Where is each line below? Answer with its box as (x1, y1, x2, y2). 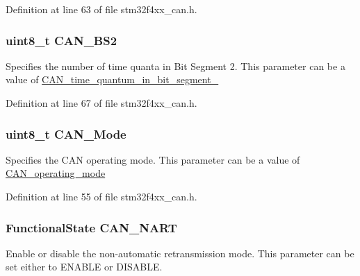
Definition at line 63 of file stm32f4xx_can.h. (6, 2, 197, 16)
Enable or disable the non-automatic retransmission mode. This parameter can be (6, 245, 354, 260)
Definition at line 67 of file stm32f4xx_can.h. (6, 96, 197, 110)
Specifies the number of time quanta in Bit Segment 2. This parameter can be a (6, 58, 345, 73)
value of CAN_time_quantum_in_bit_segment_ (6, 72, 219, 87)
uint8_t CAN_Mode (6, 125, 126, 142)
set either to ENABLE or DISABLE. (6, 259, 163, 274)
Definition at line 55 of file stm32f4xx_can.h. (6, 189, 197, 203)
